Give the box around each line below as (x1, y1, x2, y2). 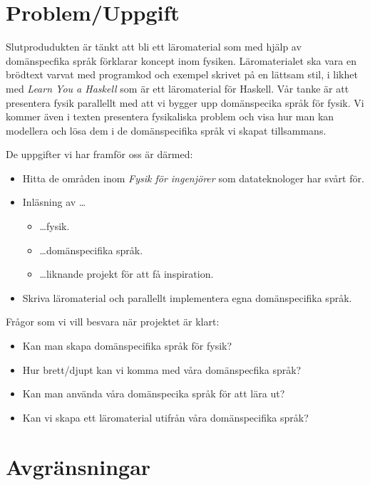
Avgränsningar (6, 452, 151, 481)
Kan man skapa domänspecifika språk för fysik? (22, 338, 232, 353)
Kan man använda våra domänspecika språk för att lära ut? (22, 386, 285, 401)
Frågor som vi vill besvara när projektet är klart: (6, 314, 220, 329)
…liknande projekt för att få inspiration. (39, 266, 214, 281)
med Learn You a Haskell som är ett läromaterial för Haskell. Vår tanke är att (6, 80, 349, 95)
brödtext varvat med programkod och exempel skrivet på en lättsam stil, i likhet (6, 67, 358, 82)
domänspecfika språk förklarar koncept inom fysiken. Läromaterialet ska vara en (6, 53, 356, 68)
